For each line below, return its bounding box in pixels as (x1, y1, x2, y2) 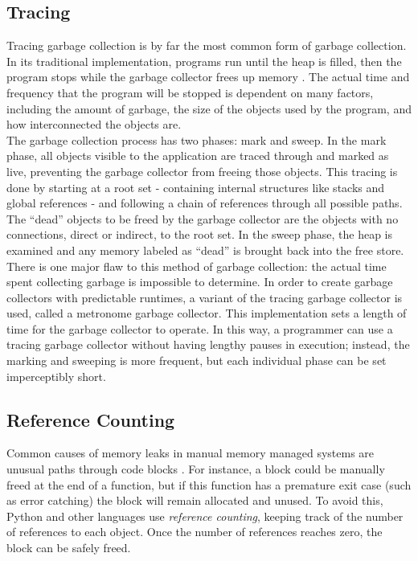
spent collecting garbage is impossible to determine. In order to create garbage (6, 273, 393, 290)
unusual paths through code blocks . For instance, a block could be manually (6, 461, 385, 477)
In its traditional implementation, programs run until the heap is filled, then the (6, 52, 402, 69)
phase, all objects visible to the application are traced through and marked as (6, 147, 389, 164)
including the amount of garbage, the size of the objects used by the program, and (6, 100, 412, 117)
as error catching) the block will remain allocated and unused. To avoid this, (6, 492, 383, 509)
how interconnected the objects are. (6, 116, 182, 133)
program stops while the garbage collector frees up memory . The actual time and (6, 68, 410, 85)
